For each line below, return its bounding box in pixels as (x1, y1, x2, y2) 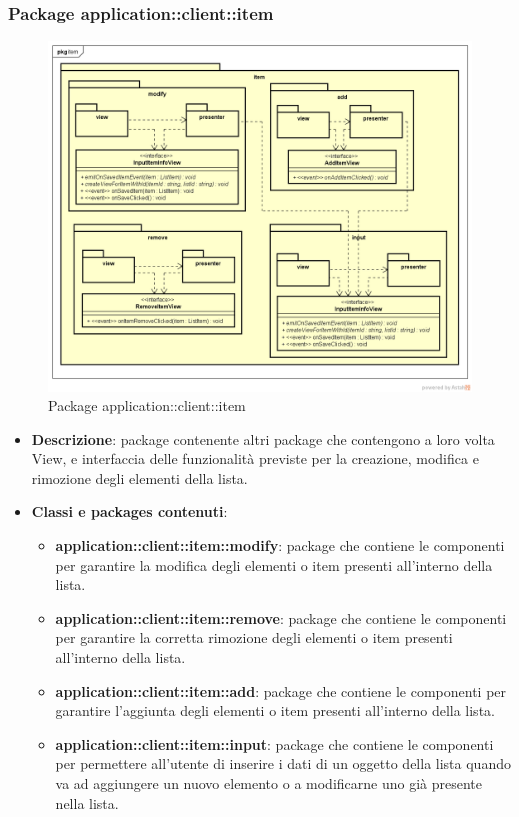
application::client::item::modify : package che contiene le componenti (55, 535, 505, 556)
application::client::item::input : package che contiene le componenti (55, 733, 494, 754)
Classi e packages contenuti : (31, 501, 228, 522)
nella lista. (55, 792, 119, 813)
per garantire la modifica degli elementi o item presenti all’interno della (55, 554, 493, 575)
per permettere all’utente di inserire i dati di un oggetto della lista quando (55, 753, 511, 774)
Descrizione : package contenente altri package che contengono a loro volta (31, 428, 495, 449)
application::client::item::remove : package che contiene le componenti (55, 607, 507, 628)
